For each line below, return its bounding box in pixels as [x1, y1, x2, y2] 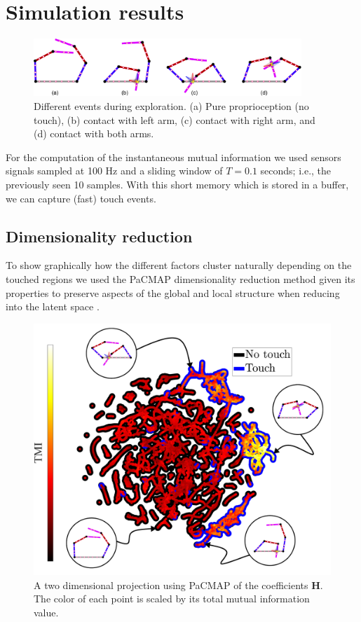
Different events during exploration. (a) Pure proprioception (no [34, 99, 309, 113]
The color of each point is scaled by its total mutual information [34, 591, 310, 606]
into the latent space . [6, 299, 100, 314]
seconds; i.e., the [260, 163, 332, 178]
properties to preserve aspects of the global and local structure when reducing [6, 285, 340, 300]
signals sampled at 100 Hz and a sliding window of [6, 163, 223, 178]
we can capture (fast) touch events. [6, 191, 156, 205]
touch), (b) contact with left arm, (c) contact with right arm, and [34, 112, 315, 127]
